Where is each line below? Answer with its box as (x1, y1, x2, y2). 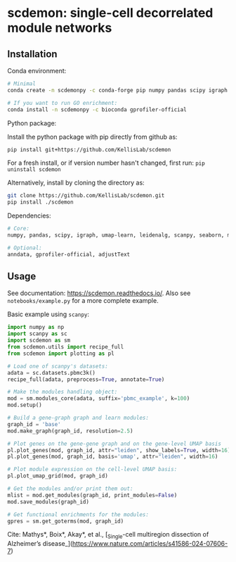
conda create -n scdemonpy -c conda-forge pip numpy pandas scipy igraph (7, 87, 228, 94)
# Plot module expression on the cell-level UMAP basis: (7, 466, 178, 473)
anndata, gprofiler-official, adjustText (7, 251, 131, 258)
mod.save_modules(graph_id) (7, 498, 90, 505)
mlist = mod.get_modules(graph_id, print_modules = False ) (7, 492, 178, 499)
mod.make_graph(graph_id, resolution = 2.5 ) (7, 427, 133, 435)
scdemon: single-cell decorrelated (7, 5, 214, 21)
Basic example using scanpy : (7, 310, 90, 318)
